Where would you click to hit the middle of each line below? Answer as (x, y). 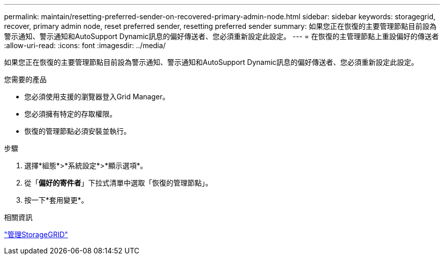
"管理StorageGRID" (36, 234)
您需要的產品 (25, 79)
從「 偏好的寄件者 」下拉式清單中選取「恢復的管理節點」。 (118, 183)
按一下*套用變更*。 (57, 200)
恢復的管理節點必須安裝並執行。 (78, 131)
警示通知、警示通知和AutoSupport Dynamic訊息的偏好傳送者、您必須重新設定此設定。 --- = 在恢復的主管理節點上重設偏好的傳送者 (221, 36)
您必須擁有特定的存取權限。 (70, 114)
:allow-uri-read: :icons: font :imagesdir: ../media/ (85, 45)
